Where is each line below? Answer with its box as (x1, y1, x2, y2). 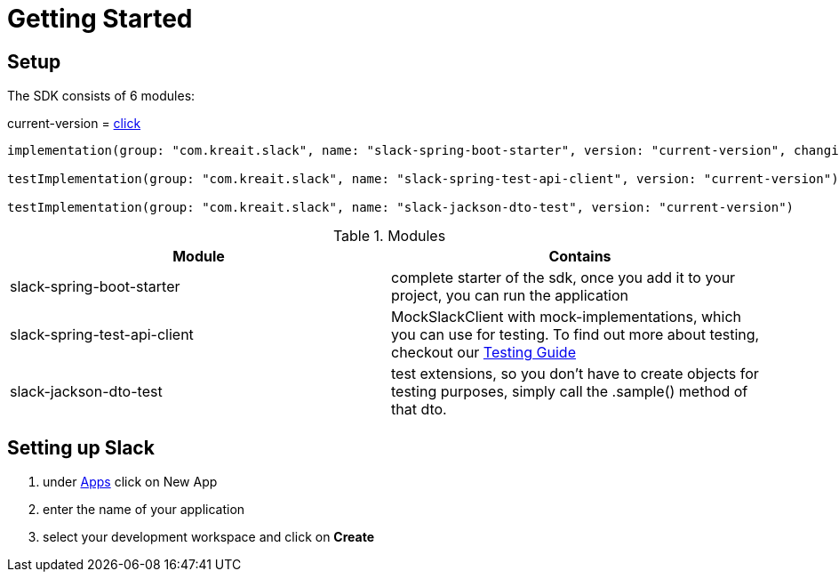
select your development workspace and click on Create (43, 529, 375, 545)
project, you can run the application (391, 286, 629, 305)
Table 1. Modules (332, 227, 446, 245)
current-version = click (7, 116, 141, 132)
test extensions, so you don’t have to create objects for (391, 365, 759, 383)
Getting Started (7, 4, 193, 34)
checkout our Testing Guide (391, 343, 576, 362)
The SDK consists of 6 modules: (7, 88, 196, 104)
